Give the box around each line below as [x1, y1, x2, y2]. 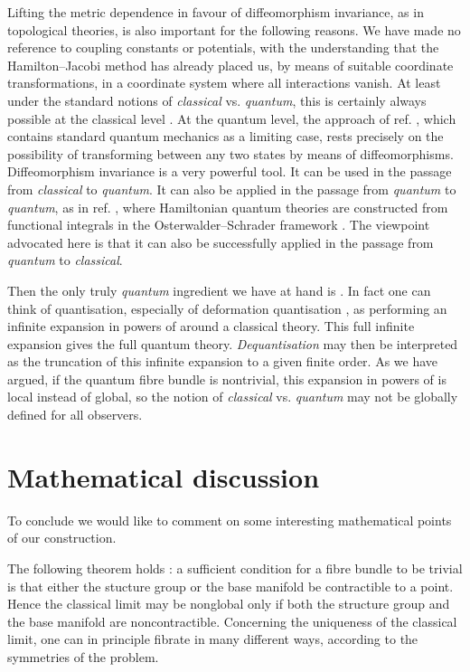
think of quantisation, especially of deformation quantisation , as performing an [7, 298, 447, 317]
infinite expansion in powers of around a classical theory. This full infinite [7, 317, 415, 336]
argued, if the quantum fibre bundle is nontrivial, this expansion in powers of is [7, 369, 446, 388]
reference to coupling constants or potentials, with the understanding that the [7, 38, 439, 57]
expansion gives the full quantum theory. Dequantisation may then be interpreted [7, 334, 458, 353]
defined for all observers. [7, 405, 143, 424]
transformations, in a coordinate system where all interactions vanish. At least [7, 73, 441, 92]
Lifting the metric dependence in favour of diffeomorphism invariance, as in [7, 3, 424, 21]
